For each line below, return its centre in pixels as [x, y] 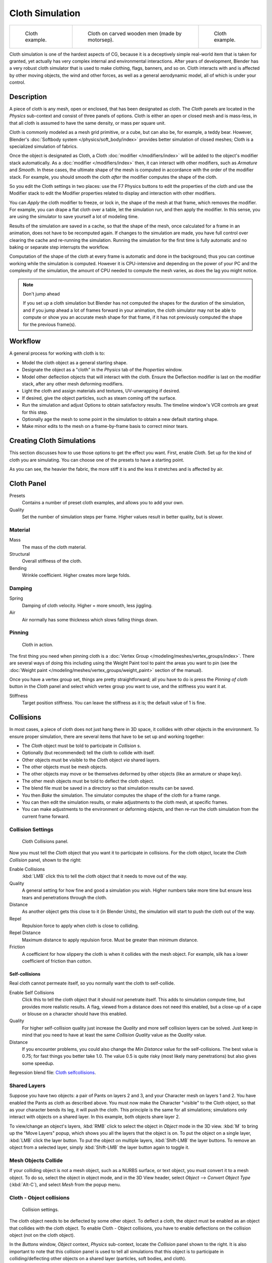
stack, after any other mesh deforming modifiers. [73, 384]
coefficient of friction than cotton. [57, 961]
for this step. [35, 412]
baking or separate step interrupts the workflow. [59, 247]
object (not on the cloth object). [42, 1235]
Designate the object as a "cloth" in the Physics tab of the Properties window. [102, 370]
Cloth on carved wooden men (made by [134, 33]
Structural [20, 554]
